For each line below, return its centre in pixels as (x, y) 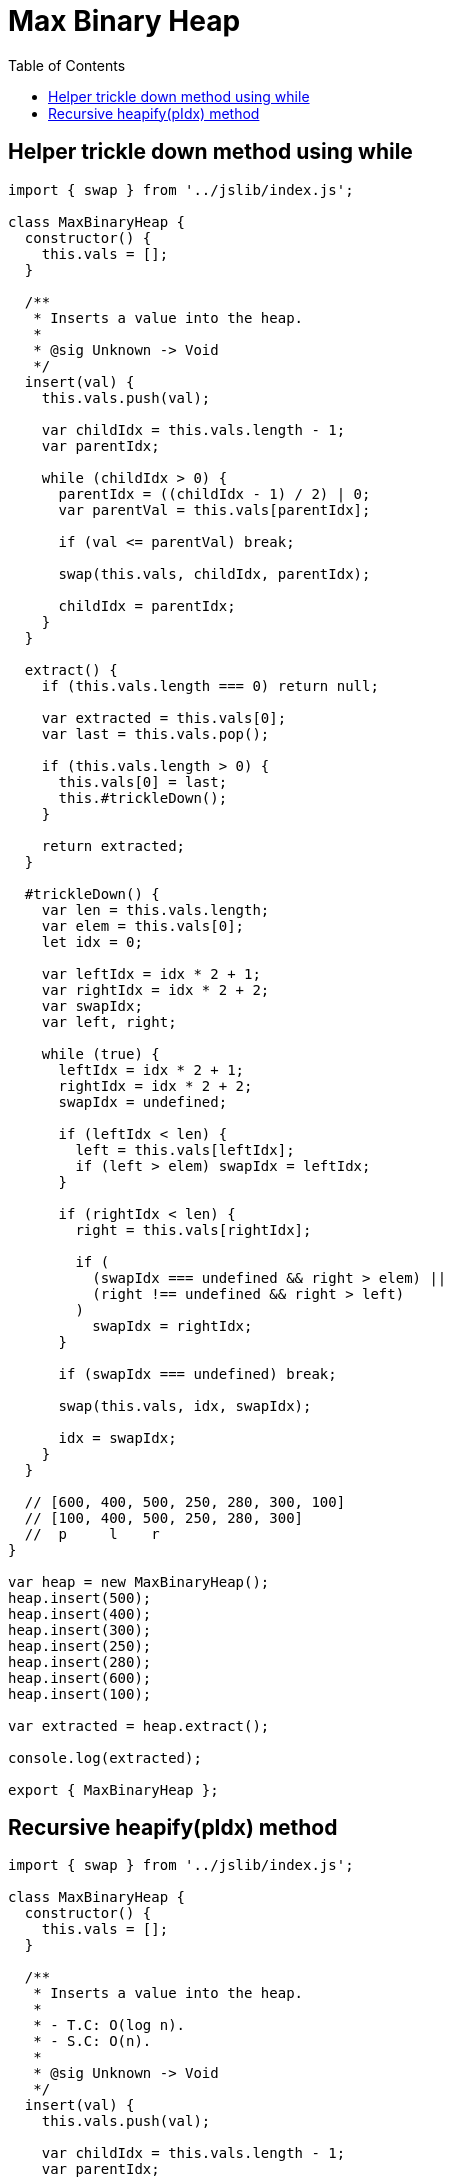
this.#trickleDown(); (143, 797)
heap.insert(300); (80, 1629)
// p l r (92, 1533)
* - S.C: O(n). (92, 2041)
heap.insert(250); (80, 1645)
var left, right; (109, 1021)
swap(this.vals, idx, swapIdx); (185, 1405)
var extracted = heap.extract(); (139, 1725)
